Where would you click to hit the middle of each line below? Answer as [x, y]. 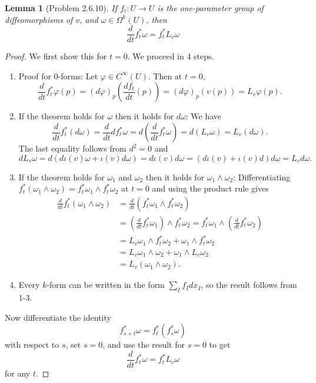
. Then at [165, 75]
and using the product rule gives [210, 188]
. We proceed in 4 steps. [171, 56]
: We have [204, 116]
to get [220, 345]
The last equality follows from [72, 148]
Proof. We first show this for [56, 56]
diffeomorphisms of [39, 19]
